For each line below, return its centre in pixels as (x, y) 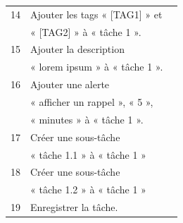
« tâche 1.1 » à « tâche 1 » (88, 154)
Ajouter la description (77, 49)
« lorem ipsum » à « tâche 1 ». (97, 67)
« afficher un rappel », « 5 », (92, 101)
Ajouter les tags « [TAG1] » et (96, 14)
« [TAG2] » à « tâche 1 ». (86, 31)
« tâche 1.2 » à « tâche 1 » (88, 189)
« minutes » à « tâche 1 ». (87, 119)
